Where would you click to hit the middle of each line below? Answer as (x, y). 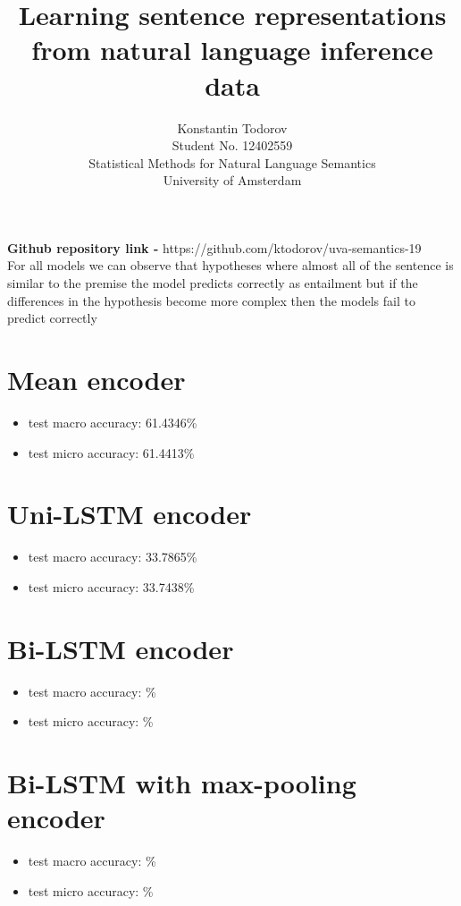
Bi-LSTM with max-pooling (182, 782)
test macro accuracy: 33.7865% (113, 557)
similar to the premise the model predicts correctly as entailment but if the (213, 283)
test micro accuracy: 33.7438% (111, 586)
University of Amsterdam (232, 180)
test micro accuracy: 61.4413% (111, 452)
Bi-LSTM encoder (121, 648)
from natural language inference (232, 50)
